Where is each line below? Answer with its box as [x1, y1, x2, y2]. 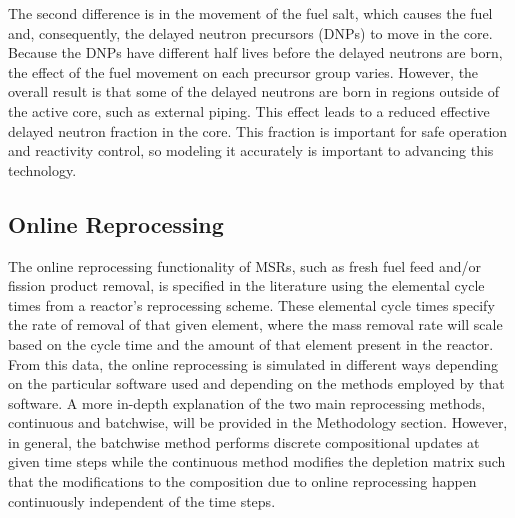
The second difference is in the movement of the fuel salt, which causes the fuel [8, 3, 493, 23]
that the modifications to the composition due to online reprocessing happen [8, 471, 477, 492]
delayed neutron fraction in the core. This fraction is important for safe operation [8, 120, 508, 141]
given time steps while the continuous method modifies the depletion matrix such [8, 451, 506, 472]
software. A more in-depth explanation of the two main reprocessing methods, [8, 392, 486, 413]
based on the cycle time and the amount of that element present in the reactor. [8, 333, 494, 354]
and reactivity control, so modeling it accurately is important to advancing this [8, 140, 494, 161]
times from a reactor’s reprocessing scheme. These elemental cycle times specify [8, 294, 495, 315]
